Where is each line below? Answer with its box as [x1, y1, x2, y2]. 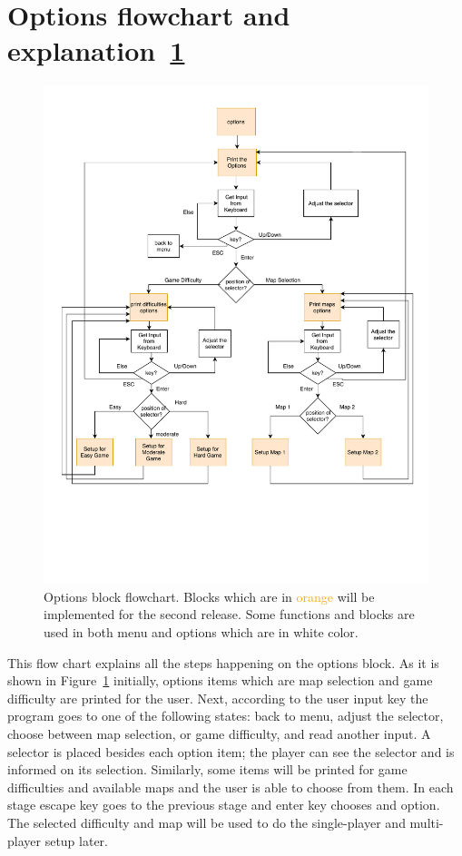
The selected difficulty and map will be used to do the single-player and [7, 812, 406, 831]
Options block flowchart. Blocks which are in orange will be [44, 586, 375, 605]
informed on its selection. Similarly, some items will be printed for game [7, 760, 408, 779]
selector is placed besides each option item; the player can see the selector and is [7, 742, 455, 761]
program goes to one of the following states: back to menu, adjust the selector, [7, 706, 444, 725]
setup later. [44, 831, 108, 850]
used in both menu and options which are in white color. [44, 622, 359, 641]
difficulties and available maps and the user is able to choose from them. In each [7, 777, 454, 796]
